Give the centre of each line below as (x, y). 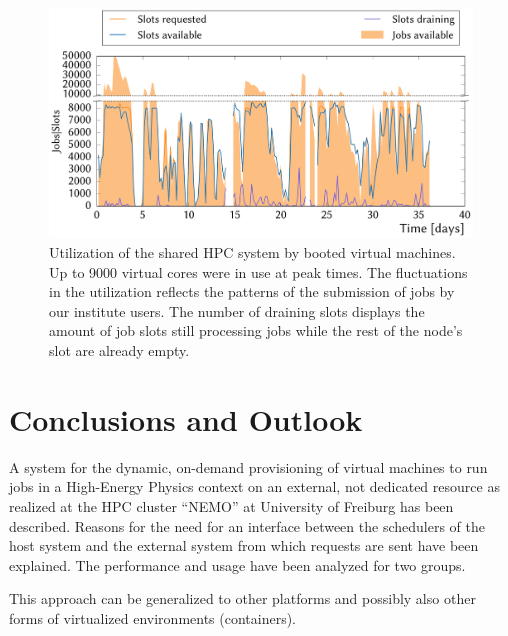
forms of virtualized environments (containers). (153, 617)
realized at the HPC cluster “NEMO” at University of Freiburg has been (231, 505)
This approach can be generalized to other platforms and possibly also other (242, 598)
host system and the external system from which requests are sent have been (244, 545)
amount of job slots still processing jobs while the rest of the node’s (256, 330)
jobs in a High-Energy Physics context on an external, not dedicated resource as (254, 486)
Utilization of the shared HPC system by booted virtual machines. (252, 252)
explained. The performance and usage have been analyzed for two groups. (237, 564)
